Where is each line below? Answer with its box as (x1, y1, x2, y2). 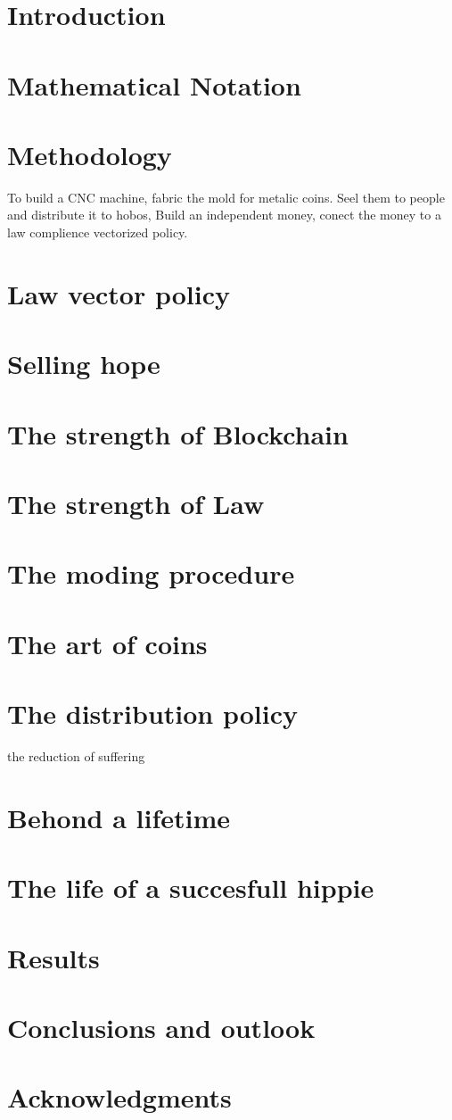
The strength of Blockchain (7, 415, 349, 452)
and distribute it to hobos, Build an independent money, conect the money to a (7, 205, 441, 224)
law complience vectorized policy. (7, 223, 188, 242)
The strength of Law (7, 485, 265, 521)
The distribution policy (7, 695, 299, 732)
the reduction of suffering (7, 747, 145, 766)
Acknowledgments (7, 1079, 232, 1116)
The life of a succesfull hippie (7, 869, 374, 906)
